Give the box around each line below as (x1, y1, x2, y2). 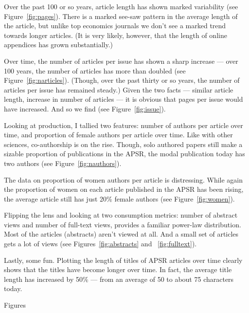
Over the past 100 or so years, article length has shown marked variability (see (4, 1, 238, 11)
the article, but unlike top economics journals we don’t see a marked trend (4, 20, 226, 31)
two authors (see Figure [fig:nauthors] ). (4, 158, 122, 168)
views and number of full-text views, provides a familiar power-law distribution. (4, 219, 241, 229)
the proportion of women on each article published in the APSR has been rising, (4, 184, 244, 194)
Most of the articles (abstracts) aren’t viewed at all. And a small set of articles (4, 229, 239, 239)
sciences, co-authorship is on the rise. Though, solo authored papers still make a (4, 139, 243, 149)
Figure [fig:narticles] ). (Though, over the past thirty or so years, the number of (4, 75, 240, 85)
